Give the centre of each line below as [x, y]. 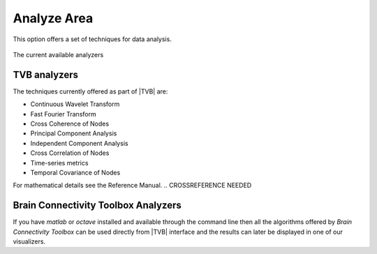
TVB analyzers [45, 74]
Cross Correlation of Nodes [70, 153]
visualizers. [29, 241]
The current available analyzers [58, 54]
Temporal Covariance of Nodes [75, 172]
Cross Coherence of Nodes [70, 124]
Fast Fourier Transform [64, 114]
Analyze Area [53, 18]
